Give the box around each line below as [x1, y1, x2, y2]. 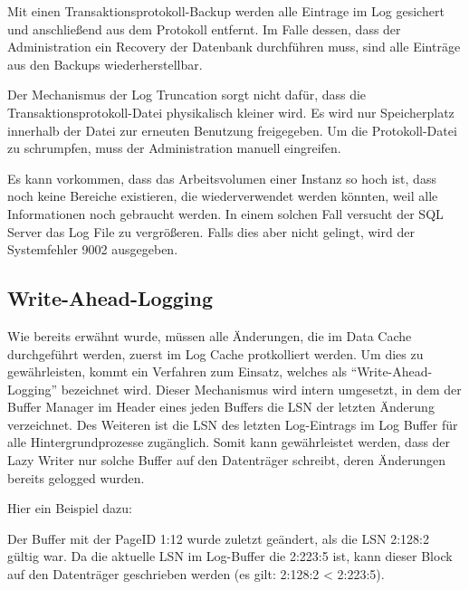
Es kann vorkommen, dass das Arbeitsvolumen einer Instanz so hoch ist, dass [7, 168, 436, 187]
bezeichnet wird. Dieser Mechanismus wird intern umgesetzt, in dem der [61, 379, 462, 398]
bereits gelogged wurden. [7, 468, 145, 487]
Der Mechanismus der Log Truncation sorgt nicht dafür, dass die [7, 85, 367, 104]
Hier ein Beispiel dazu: [7, 499, 132, 518]
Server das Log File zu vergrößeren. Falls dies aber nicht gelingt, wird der [7, 222, 415, 241]
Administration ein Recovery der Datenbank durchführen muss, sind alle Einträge [7, 37, 461, 56]
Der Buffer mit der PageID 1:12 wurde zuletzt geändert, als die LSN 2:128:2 [7, 528, 429, 547]
